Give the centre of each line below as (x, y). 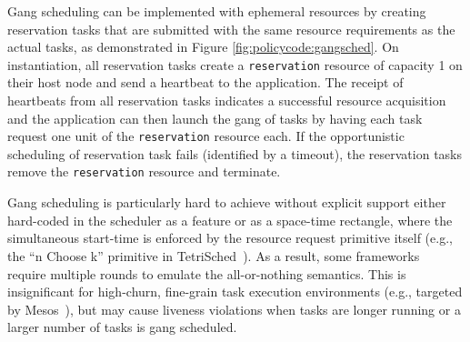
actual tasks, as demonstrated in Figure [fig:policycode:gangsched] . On (203, 47)
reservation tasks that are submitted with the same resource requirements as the (231, 29)
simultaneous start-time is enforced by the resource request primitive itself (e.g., (230, 238)
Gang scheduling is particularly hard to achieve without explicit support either (227, 202)
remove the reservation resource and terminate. (144, 171)
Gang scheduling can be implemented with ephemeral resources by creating (217, 11)
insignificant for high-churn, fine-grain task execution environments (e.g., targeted (235, 292)
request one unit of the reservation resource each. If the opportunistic (206, 136)
